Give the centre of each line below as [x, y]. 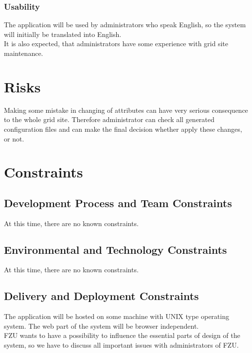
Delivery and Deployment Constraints [101, 296]
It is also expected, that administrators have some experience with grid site [116, 44]
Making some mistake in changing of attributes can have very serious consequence [126, 110]
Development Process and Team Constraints [118, 203]
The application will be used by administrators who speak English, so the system [125, 25]
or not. [14, 138]
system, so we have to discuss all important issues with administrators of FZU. [121, 345]
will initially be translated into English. [63, 34]
